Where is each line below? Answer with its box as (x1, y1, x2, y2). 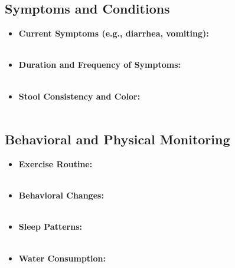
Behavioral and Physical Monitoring (5, 130, 230, 148)
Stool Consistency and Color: (18, 90, 141, 102)
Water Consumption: (18, 252, 106, 264)
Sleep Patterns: (18, 220, 82, 233)
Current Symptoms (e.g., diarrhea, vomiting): (18, 27, 209, 39)
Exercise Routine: (18, 157, 93, 170)
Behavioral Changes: (18, 189, 104, 201)
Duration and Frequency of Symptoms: (18, 58, 181, 71)
